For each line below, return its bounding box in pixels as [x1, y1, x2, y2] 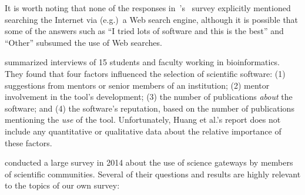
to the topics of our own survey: [5, 179, 120, 191]
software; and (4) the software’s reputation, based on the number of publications [5, 102, 294, 114]
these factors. [5, 136, 52, 149]
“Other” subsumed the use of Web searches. [5, 36, 162, 48]
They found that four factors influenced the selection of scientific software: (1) [5, 67, 286, 79]
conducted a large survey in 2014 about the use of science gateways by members [5, 156, 293, 169]
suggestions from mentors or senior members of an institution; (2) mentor [5, 79, 270, 91]
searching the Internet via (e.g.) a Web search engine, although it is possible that [5, 13, 299, 25]
